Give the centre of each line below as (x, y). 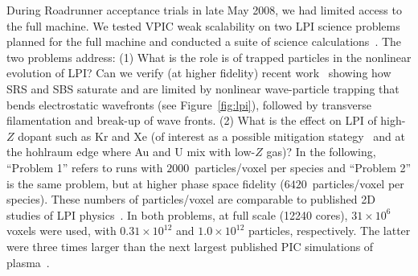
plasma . (28, 262)
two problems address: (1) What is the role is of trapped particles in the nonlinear (209, 57)
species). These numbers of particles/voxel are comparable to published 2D (191, 199)
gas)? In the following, (321, 152)
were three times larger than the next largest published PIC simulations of (190, 246)
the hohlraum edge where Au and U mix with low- (131, 152)
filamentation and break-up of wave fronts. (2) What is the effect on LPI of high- (206, 120)
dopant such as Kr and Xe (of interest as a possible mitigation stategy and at (211, 136)
